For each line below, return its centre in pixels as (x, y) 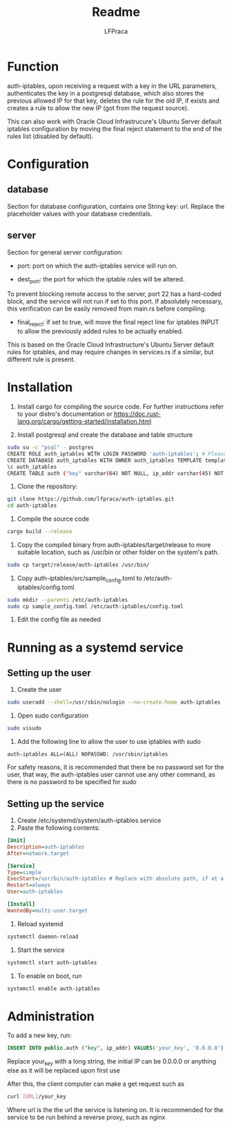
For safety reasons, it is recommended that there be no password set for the (116, 767)
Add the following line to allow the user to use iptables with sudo (109, 742)
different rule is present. (41, 359)
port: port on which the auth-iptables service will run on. (97, 266)
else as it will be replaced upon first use (64, 1070)
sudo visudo (24, 729)
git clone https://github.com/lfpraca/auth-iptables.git (91, 499)
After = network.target (38, 853)
